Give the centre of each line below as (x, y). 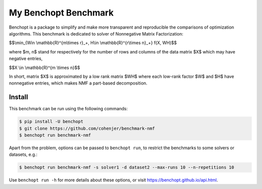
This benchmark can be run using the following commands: (68, 109)
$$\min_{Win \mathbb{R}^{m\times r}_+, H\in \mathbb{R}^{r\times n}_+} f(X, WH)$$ (93, 43)
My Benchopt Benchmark (61, 13)
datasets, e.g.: (23, 155)
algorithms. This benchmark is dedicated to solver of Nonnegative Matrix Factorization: (96, 34)
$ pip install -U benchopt (51, 122)
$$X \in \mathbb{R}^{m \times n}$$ (44, 68)
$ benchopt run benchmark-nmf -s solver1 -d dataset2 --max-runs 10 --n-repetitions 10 (127, 167)
